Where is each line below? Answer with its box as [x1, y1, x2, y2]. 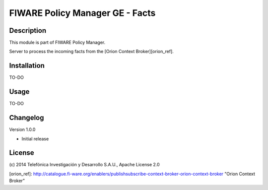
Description [9, 26, 47, 35]
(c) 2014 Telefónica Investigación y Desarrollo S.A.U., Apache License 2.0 [9, 162, 160, 168]
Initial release [21, 135, 49, 141]
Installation [9, 62, 45, 70]
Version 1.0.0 [9, 127, 36, 132]
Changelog [9, 114, 44, 122]
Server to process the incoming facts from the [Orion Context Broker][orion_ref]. [9, 49, 174, 55]
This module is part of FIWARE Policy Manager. [9, 40, 106, 46]
